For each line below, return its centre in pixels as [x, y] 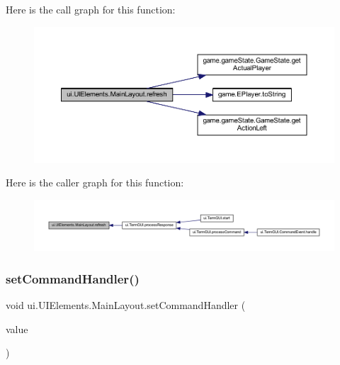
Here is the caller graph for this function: [95, 182]
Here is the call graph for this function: [91, 9]
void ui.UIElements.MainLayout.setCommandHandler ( [126, 304]
